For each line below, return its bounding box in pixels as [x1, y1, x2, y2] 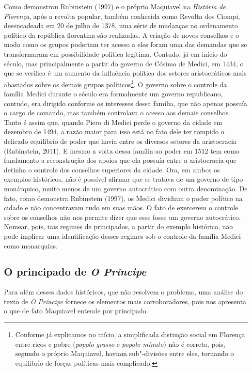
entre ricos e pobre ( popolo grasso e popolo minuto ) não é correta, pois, [15, 339, 225, 349]
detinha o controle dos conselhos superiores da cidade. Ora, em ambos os [4, 164, 220, 174]
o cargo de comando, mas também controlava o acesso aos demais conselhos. [4, 108, 230, 118]
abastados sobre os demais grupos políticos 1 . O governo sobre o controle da [4, 77, 227, 89]
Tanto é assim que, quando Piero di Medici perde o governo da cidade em [4, 117, 222, 127]
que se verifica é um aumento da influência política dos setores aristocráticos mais [4, 68, 247, 78]
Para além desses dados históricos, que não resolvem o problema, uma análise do [4, 287, 243, 297]
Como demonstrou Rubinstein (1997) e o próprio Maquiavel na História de [4, 1, 226, 11]
